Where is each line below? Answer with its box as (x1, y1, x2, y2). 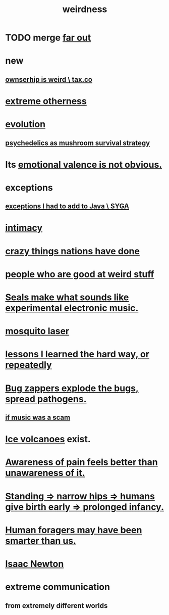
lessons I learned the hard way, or (5, 349, 150, 360)
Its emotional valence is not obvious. (5, 159, 162, 170)
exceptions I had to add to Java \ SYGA (5, 202, 130, 211)
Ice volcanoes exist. (5, 434, 91, 445)
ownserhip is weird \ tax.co (5, 75, 92, 84)
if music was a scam (5, 413, 71, 421)
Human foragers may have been (5, 524, 142, 536)
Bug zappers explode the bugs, (5, 383, 139, 394)
